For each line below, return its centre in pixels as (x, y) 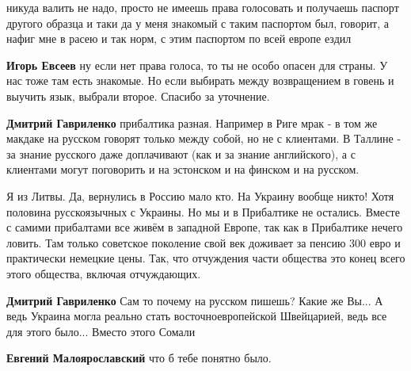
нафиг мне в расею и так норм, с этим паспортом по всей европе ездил (179, 38)
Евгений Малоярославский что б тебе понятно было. (139, 358)
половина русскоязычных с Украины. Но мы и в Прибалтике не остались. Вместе (203, 211)
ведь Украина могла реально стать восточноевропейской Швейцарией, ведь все (197, 316)
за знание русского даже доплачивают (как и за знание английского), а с (181, 153)
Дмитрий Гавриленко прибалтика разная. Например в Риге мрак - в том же (192, 122)
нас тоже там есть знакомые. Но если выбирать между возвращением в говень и (200, 80)
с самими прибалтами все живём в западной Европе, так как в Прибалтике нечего (205, 227)
